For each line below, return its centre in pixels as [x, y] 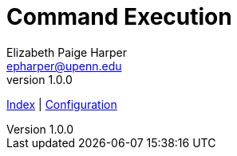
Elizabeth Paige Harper [67, 52]
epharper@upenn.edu [64, 66]
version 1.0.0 [39, 79]
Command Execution [119, 17]
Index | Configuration [62, 104]
